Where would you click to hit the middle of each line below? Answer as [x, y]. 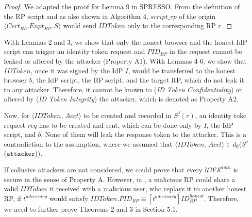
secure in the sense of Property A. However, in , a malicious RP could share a [120, 179]
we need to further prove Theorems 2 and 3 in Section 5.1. [91, 209]
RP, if [13, 198]
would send [80, 25]
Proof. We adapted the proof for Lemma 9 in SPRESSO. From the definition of [122, 6]
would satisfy [69, 198]
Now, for [17, 115]
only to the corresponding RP [172, 25]
